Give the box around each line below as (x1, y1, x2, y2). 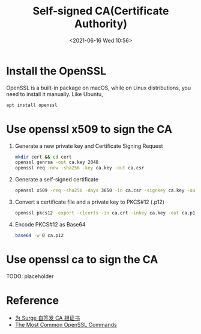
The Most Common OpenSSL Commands (14, 321, 117, 328)
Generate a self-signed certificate (14, 176, 99, 183)
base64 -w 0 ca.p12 (14, 232, 64, 238)
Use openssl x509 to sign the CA (6, 122, 173, 136)
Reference (6, 293, 59, 307)
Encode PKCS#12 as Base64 (14, 220, 86, 228)
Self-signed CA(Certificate (32, 4, 169, 18)
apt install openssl (6, 102, 58, 108)
